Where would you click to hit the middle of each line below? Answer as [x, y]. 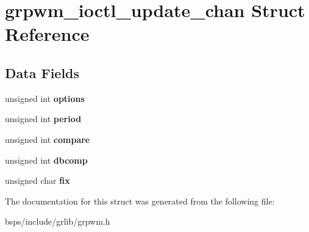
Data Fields [42, 72]
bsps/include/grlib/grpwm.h [58, 221]
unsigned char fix [37, 180]
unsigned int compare [48, 139]
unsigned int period [43, 119]
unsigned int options [45, 98]
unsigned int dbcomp [46, 160]
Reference [47, 34]
